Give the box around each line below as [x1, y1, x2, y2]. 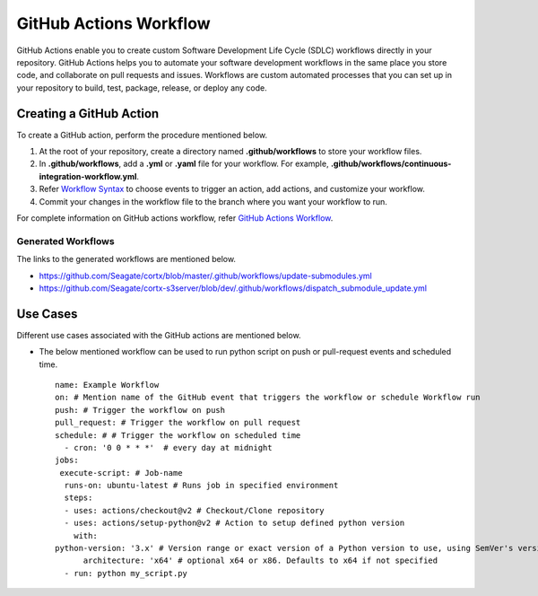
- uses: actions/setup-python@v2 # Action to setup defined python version [64, 518, 405, 529]
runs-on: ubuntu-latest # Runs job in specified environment [64, 480, 339, 491]
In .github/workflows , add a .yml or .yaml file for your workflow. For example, [39, 158, 329, 170]
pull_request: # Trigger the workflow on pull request [55, 417, 301, 428]
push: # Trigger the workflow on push [55, 405, 226, 415]
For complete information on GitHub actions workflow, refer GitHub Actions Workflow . [16, 212, 334, 223]
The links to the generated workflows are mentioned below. [16, 254, 237, 265]
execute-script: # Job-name [59, 468, 183, 478]
